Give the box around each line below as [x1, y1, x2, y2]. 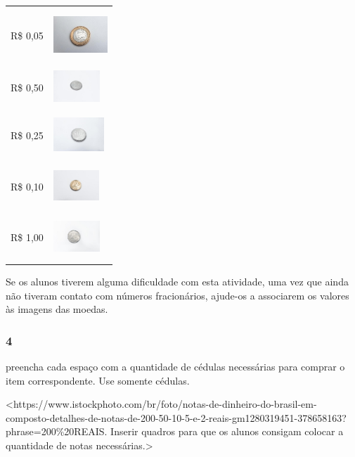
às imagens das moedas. [6, 302, 108, 316]
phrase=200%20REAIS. [6, 424, 108, 439]
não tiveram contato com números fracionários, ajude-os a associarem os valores [6, 288, 349, 302]
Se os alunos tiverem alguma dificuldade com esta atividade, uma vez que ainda [6, 274, 349, 289]
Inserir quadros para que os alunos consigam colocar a [110, 424, 344, 439]
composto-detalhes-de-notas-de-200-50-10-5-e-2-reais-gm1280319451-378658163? [6, 410, 347, 425]
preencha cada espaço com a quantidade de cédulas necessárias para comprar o [6, 359, 345, 374]
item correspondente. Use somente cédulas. [6, 373, 190, 387]
